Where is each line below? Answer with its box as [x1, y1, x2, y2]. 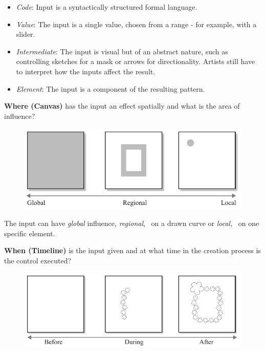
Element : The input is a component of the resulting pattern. [16, 83, 205, 94]
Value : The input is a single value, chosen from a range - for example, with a [16, 18, 257, 29]
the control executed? [4, 255, 72, 265]
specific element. [4, 228, 55, 238]
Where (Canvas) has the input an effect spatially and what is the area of [4, 100, 240, 111]
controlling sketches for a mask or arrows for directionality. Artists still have [16, 56, 255, 67]
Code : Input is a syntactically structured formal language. [16, 2, 197, 12]
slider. [16, 29, 35, 39]
